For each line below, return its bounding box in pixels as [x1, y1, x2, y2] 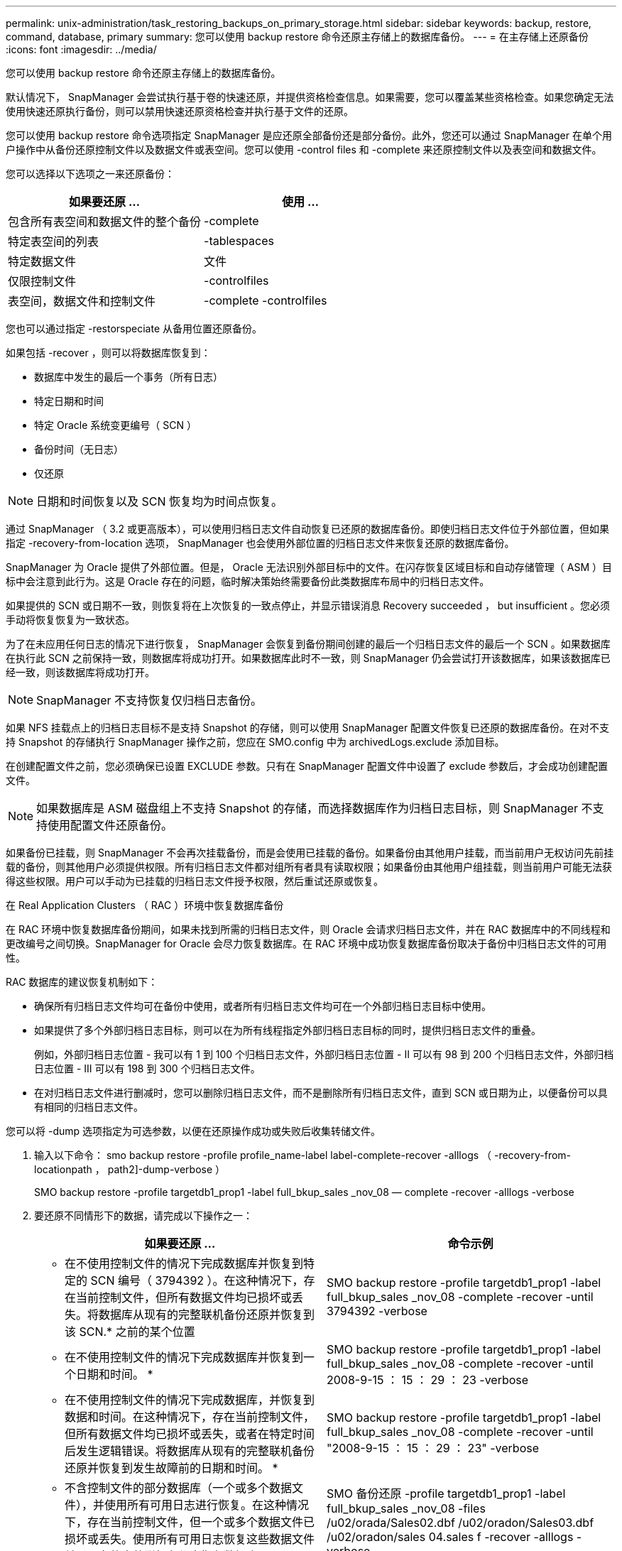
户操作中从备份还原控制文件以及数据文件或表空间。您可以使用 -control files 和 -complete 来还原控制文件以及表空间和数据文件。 [6, 143, 602, 156]
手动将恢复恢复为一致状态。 [6, 614, 135, 626]
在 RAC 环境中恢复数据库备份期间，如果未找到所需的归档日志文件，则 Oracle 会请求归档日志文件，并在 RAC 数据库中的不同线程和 [6, 923, 611, 935]
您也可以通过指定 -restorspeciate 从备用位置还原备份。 [6, 322, 262, 334]
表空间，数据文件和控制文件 [8, 294, 156, 308]
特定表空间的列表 [8, 234, 99, 249]
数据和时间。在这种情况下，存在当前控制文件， [65, 1410, 315, 1424]
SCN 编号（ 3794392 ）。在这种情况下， [90, 1273, 304, 1288]
